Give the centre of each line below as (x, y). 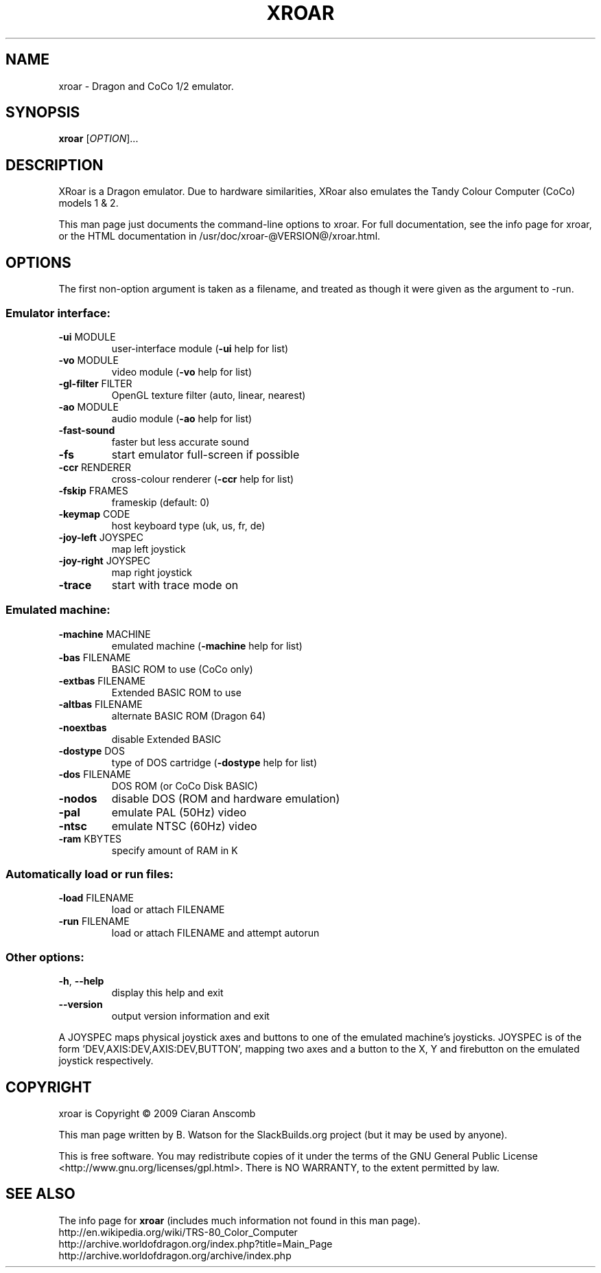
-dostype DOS (92, 750)
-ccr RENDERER (95, 467)
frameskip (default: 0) (161, 502)
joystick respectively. (106, 1061)
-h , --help (81, 981)
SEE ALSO (40, 1194)
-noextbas (83, 727)
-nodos (78, 798)
